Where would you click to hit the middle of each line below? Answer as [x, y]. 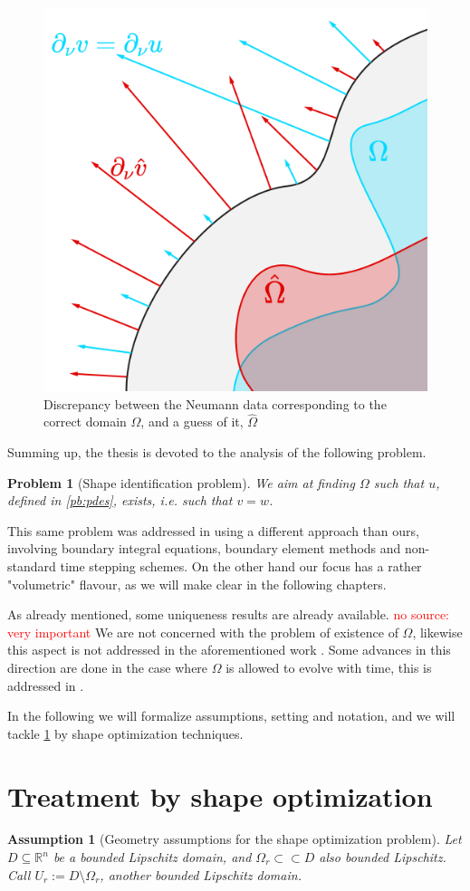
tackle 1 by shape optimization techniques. [125, 733]
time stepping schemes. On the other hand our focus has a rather [241, 565]
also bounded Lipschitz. [383, 857]
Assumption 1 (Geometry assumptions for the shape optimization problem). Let [235, 839]
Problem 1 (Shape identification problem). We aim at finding [181, 482]
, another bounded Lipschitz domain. [201, 874]
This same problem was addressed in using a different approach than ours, [213, 530]
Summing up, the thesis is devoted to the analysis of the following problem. [217, 452]
